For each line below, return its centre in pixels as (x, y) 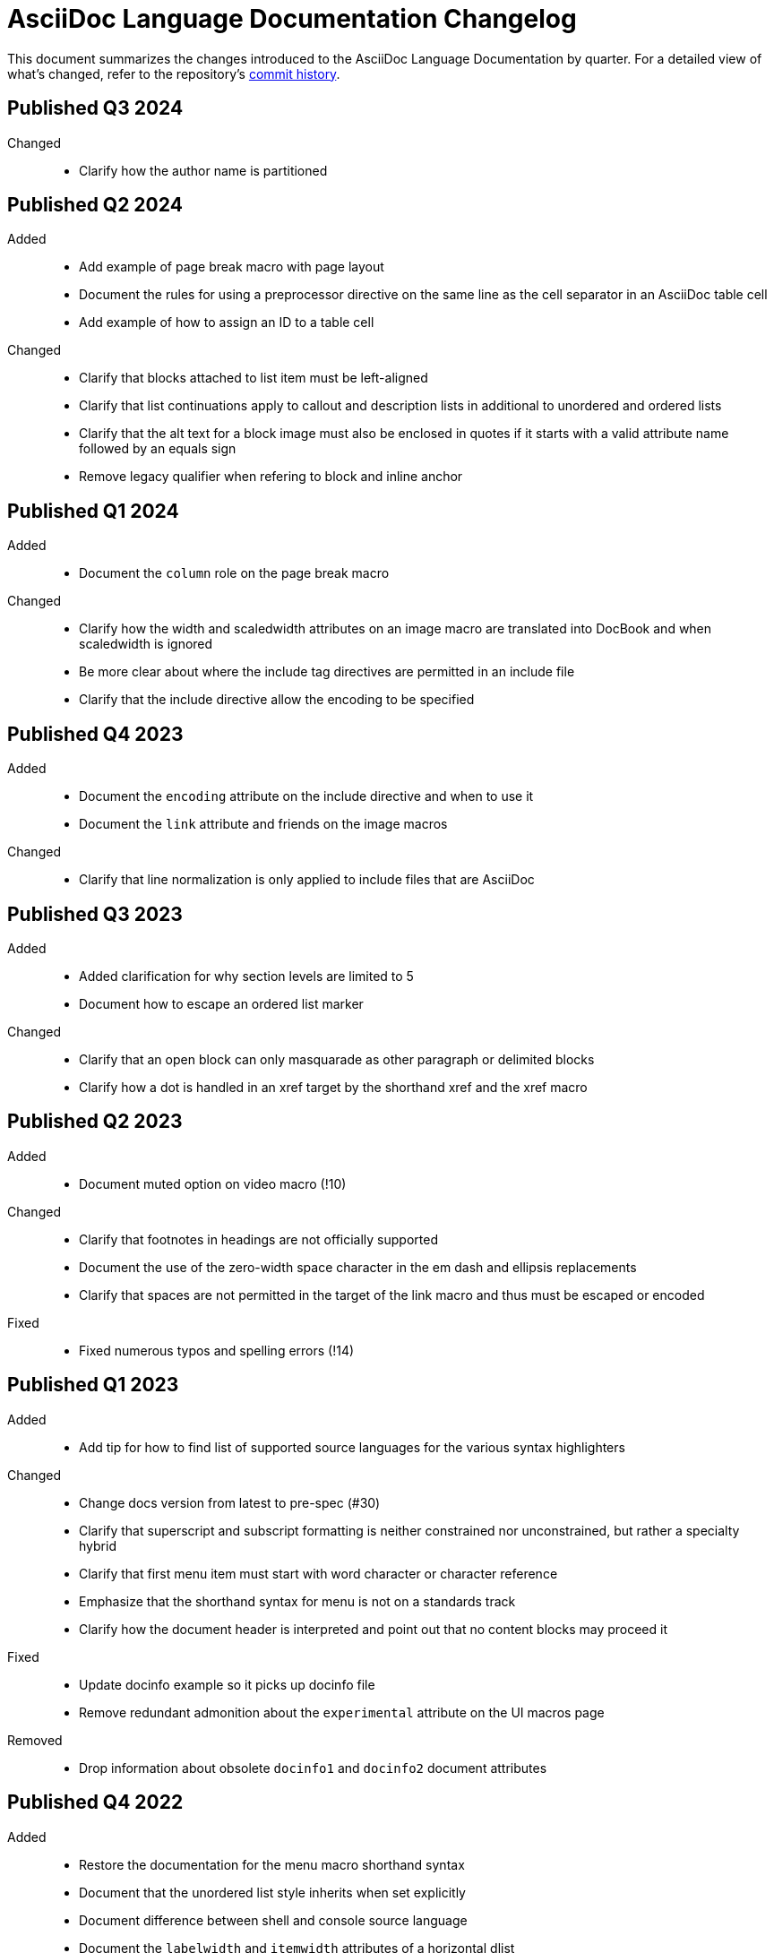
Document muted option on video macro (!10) (213, 1183)
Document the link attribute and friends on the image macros (263, 824)
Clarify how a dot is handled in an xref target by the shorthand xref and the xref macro (333, 1087)
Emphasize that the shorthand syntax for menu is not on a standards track (297, 1601)
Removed (35, 1740)
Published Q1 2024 (93, 511)
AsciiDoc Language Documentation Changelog (292, 19)
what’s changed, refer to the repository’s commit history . (174, 73)
